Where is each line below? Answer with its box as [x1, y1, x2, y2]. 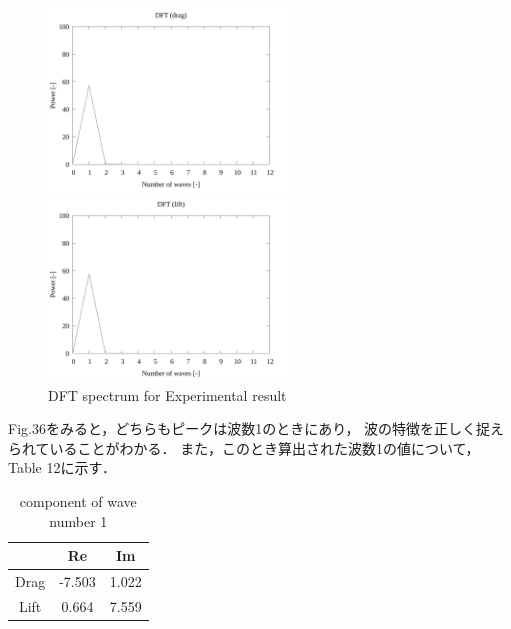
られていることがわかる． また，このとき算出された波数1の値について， [8, 437, 480, 458]
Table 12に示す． [8, 457, 116, 478]
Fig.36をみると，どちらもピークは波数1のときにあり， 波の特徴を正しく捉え [8, 418, 505, 439]
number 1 [49, 510, 108, 531]
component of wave [19, 491, 137, 512]
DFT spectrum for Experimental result [48, 384, 287, 405]
